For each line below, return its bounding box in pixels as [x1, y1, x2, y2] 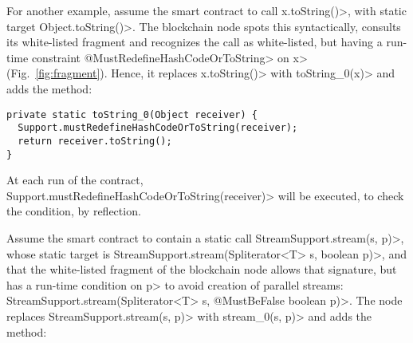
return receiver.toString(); [18, 135, 172, 147]
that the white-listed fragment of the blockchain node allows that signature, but [6, 261, 397, 278]
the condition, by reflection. [6, 203, 141, 219]
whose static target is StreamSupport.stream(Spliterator [6, 245, 281, 262]
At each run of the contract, [6, 171, 144, 188]
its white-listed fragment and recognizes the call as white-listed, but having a [6, 34, 383, 50]
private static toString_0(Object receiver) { [6, 108, 258, 120]
